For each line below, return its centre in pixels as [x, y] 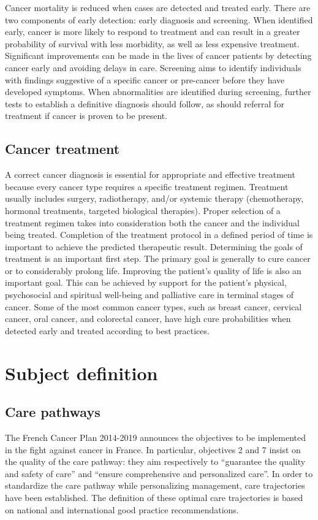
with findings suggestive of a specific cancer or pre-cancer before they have [145, 79]
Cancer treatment [62, 149]
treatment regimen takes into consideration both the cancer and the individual [152, 222]
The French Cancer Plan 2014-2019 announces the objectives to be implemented [155, 438]
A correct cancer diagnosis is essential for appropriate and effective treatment [150, 174]
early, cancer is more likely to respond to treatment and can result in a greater [153, 32]
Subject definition [81, 373]
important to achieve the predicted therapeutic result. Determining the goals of [154, 246]
